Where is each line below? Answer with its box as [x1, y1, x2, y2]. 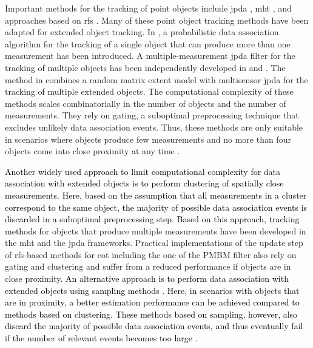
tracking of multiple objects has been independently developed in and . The [5, 61, 286, 73]
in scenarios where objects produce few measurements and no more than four [5, 132, 291, 145]
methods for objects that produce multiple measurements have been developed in [5, 224, 306, 237]
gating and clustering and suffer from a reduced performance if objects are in [5, 260, 291, 273]
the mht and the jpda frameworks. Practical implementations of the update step [5, 236, 303, 249]
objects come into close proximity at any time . [5, 145, 180, 157]
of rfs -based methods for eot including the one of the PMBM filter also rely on [5, 248, 297, 261]
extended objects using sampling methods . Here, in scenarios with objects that [5, 284, 300, 296]
